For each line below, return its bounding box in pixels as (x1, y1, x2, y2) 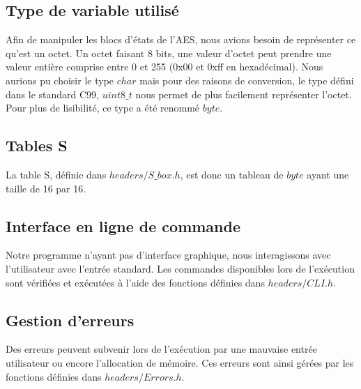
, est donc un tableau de (180, 167, 284, 181)
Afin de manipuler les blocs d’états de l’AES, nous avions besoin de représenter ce (6, 32, 356, 47)
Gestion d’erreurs (6, 309, 135, 330)
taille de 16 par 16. (6, 181, 86, 195)
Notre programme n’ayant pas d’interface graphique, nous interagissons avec (6, 247, 331, 262)
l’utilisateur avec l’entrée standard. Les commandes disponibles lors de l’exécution (6, 261, 355, 275)
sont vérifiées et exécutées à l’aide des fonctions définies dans (6, 275, 265, 289)
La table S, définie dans (6, 167, 107, 181)
